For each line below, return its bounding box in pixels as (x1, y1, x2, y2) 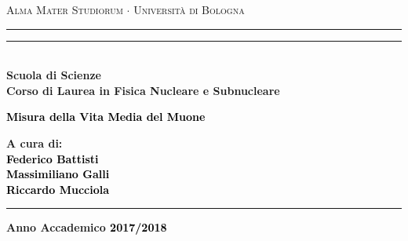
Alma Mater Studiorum (6, 2, 123, 17)
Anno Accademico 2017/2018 (6, 219, 167, 236)
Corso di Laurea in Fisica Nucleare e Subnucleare (6, 82, 280, 98)
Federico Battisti (6, 150, 99, 166)
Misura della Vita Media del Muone (6, 108, 206, 125)
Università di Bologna (133, 2, 245, 17)
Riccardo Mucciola (6, 181, 110, 197)
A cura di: (6, 134, 63, 151)
